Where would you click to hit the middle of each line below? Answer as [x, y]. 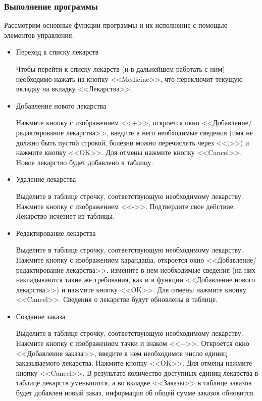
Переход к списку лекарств [57, 52]
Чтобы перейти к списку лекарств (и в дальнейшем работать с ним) [120, 69]
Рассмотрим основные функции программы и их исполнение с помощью [116, 25]
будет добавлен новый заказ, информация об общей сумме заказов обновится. [136, 393]
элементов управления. [39, 35]
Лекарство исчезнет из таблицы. [65, 216]
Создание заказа [40, 316]
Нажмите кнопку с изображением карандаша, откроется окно [110, 259]
